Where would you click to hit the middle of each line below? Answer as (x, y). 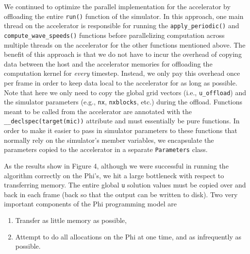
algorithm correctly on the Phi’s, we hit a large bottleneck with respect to (114, 175)
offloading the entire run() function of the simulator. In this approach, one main (124, 16)
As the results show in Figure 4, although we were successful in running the (116, 165)
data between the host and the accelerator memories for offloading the (108, 63)
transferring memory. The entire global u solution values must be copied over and (125, 185)
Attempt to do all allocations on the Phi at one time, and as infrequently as (128, 236)
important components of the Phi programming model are (90, 204)
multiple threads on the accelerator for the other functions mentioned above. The (125, 44)
